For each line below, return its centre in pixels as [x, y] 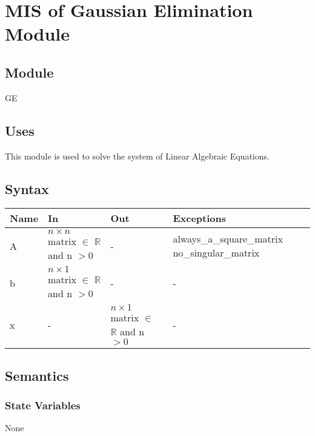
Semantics [37, 375]
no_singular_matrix [216, 253]
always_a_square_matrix [228, 239]
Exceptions [199, 218]
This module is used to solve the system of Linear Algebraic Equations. [137, 156]
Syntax [27, 188]
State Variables [43, 405]
